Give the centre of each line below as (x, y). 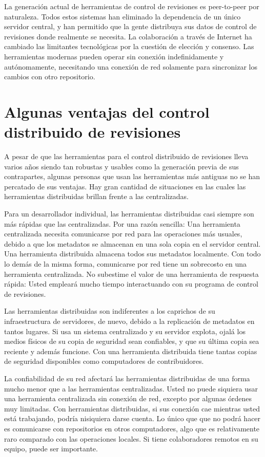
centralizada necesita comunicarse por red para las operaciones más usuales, (123, 234)
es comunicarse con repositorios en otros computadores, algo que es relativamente (132, 428)
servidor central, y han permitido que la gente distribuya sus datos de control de (130, 26)
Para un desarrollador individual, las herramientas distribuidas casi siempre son (129, 214)
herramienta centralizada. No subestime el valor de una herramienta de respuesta (131, 274)
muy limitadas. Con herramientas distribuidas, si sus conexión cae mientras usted (132, 408)
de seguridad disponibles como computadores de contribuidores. (104, 361)
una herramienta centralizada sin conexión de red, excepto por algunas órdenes (128, 398)
